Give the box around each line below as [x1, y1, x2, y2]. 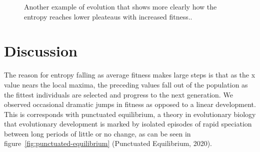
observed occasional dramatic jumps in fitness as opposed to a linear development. [4, 99, 256, 109]
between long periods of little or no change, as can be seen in [4, 128, 191, 138]
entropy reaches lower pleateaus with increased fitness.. [24, 11, 192, 21]
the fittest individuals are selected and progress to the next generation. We [4, 89, 233, 99]
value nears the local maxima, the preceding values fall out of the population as [4, 79, 248, 89]
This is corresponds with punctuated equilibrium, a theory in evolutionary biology [4, 108, 256, 119]
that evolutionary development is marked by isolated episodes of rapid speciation [4, 118, 252, 129]
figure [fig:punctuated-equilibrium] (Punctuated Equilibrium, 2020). [4, 138, 212, 148]
